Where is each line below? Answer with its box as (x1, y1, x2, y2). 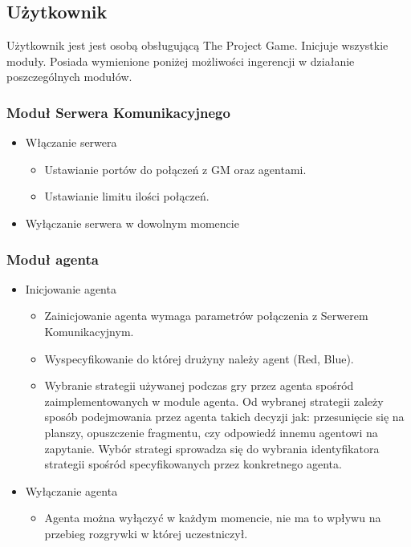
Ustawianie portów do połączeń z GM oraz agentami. (44, 160, 307, 177)
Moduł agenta (6, 249, 99, 269)
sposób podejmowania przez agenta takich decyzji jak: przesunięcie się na (44, 408, 405, 425)
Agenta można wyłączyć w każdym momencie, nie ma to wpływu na (44, 509, 381, 526)
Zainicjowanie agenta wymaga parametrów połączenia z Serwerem (44, 307, 368, 324)
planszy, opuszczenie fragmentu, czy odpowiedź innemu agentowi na (44, 423, 378, 440)
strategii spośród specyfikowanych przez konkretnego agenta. (44, 456, 342, 472)
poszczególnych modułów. (6, 68, 132, 85)
